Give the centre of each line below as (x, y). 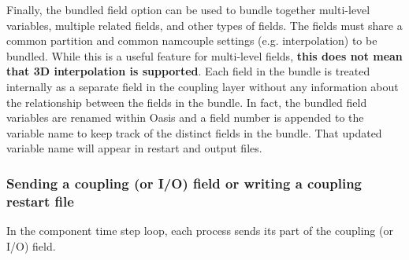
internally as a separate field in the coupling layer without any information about (203, 86)
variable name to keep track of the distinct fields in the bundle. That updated (194, 132)
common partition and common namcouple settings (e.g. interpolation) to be (192, 40)
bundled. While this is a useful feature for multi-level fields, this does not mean (204, 55)
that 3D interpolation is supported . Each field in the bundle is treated (188, 71)
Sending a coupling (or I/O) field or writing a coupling (184, 183)
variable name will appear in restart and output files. (134, 148)
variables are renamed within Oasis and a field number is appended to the (185, 117)
